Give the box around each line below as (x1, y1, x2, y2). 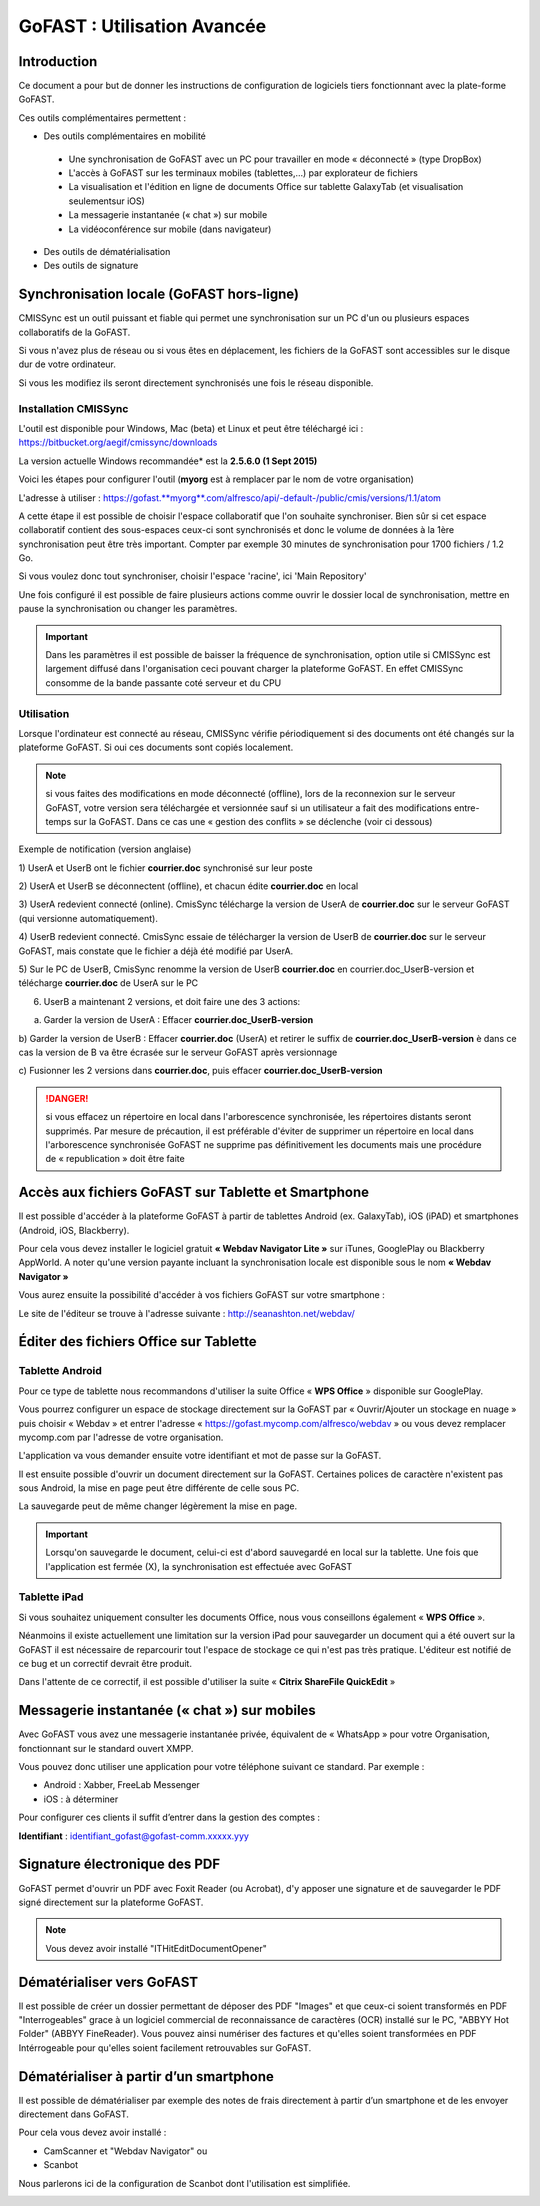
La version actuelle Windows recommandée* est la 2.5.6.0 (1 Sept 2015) (18, 455, 318, 467)
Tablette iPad (18, 1590, 84, 1604)
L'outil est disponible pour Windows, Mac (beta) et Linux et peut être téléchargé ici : (18, 422, 364, 434)
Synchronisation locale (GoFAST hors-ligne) (18, 286, 300, 303)
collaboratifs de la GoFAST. (18, 326, 131, 338)
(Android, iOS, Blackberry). (18, 1224, 130, 1236)
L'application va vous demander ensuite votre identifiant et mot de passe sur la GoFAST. (18, 1450, 382, 1462)
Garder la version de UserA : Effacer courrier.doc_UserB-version (43, 1014, 314, 1026)
